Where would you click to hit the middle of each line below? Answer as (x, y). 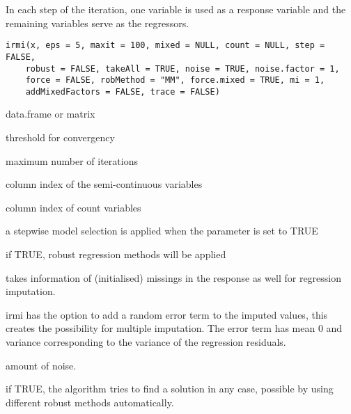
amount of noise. (41, 365)
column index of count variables (73, 207)
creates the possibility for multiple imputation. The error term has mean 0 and (174, 328)
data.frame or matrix (50, 114)
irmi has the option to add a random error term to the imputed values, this (167, 314)
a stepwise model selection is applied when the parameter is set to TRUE (162, 231)
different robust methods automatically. (90, 402)
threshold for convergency (60, 137)
